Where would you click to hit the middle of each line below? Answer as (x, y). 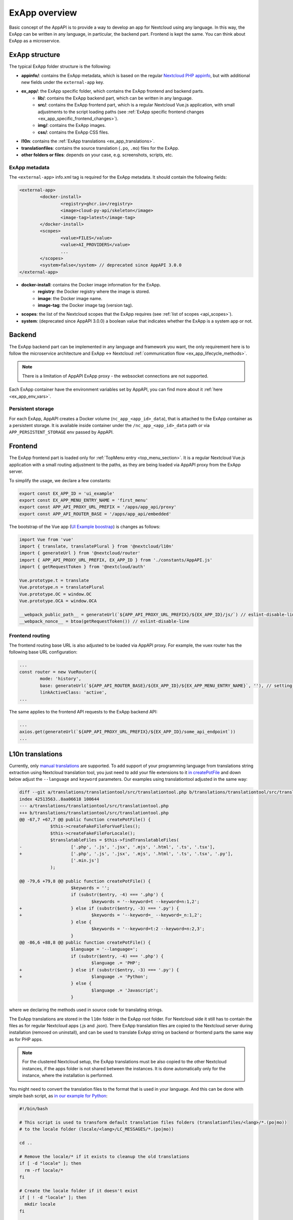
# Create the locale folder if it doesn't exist (79, 1190)
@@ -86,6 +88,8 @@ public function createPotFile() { (85, 943)
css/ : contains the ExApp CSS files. (73, 132)
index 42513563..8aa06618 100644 (59, 799)
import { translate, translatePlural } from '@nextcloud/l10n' (97, 546)
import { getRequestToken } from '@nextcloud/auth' (83, 567)
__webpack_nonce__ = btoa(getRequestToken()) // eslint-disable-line (104, 621)
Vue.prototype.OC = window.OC (55, 594)
